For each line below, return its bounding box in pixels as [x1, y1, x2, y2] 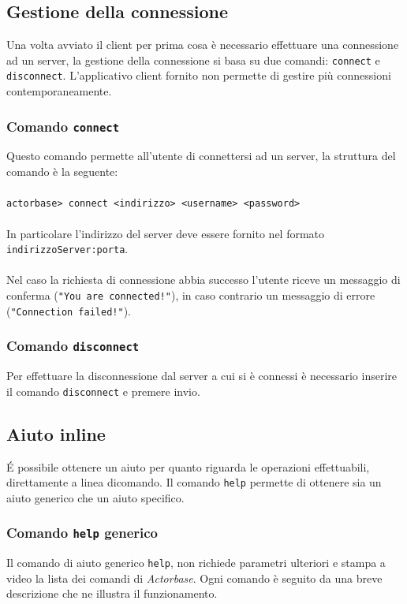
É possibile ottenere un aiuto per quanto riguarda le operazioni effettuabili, [6, 458, 370, 475]
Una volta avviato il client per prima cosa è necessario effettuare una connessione [6, 36, 399, 53]
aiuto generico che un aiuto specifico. [6, 489, 185, 505]
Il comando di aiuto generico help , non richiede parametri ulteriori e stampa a [6, 554, 386, 571]
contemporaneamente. [6, 83, 112, 99]
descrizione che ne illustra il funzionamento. [6, 585, 218, 602]
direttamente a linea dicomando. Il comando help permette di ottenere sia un [6, 474, 382, 490]
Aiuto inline [6, 421, 106, 446]
